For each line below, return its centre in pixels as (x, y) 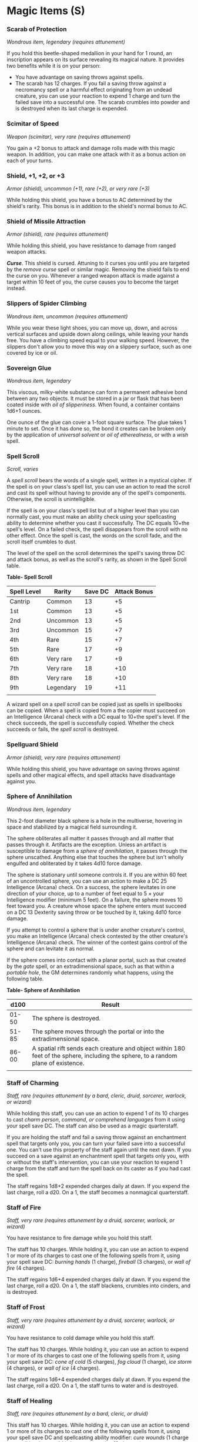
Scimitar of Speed (33, 123)
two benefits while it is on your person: (54, 66)
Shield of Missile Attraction (46, 221)
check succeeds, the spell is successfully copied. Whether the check (90, 723)
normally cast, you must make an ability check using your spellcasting (91, 517)
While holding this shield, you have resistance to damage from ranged (91, 246)
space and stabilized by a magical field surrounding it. (72, 827)
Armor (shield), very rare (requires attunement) (64, 757)
